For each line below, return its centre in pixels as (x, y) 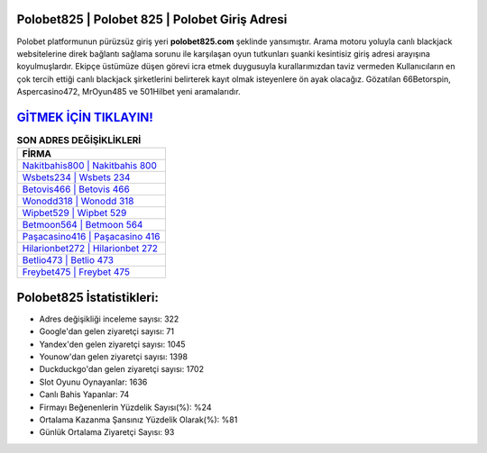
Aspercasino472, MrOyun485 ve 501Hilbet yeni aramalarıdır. (129, 92)
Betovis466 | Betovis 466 (76, 189)
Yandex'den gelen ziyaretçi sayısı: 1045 (112, 344)
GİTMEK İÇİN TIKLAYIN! (85, 117)
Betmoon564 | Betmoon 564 (83, 225)
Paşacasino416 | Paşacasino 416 (92, 237)
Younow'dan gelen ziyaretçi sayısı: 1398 (114, 357)
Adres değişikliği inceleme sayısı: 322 (109, 319)
